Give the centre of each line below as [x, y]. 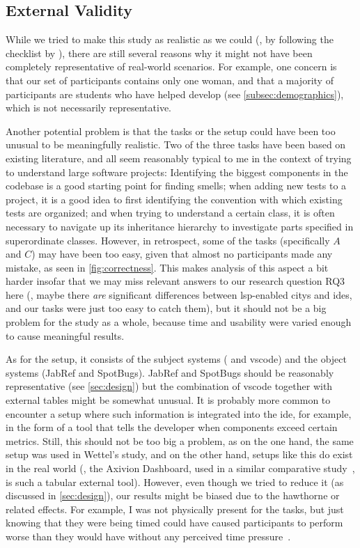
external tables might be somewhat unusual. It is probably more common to [168, 400]
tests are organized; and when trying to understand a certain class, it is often [170, 213]
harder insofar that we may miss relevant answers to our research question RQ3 [175, 281]
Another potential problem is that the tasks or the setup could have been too [171, 131]
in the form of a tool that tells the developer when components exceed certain [172, 427]
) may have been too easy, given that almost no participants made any [182, 254]
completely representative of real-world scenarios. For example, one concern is [171, 66]
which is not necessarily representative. [89, 108]
